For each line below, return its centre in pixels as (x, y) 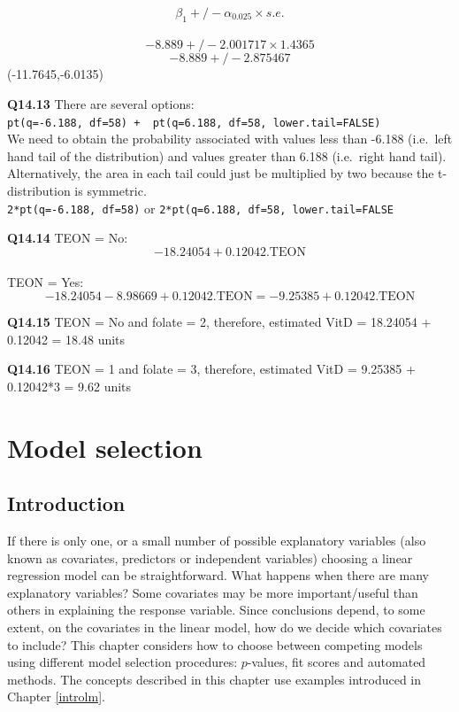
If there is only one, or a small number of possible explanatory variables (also (217, 540)
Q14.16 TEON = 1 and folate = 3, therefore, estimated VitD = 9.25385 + (211, 369)
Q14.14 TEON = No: (68, 238)
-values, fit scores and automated (337, 662)
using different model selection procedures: (122, 662)
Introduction (66, 503)
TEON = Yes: (46, 282)
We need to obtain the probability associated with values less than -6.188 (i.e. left (230, 139)
